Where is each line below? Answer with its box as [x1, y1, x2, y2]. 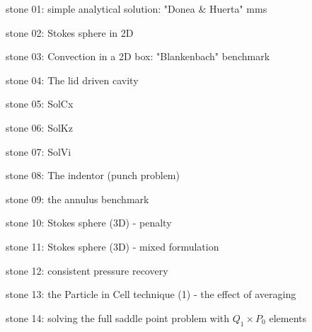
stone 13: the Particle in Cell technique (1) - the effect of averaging [6, 287, 296, 302]
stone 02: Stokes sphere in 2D [6, 25, 134, 40]
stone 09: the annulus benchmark [6, 191, 149, 206]
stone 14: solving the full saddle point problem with [6, 310, 230, 325]
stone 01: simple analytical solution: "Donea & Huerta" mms [6, 1, 267, 16]
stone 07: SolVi [6, 144, 71, 159]
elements [269, 310, 306, 325]
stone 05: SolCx [6, 96, 74, 111]
